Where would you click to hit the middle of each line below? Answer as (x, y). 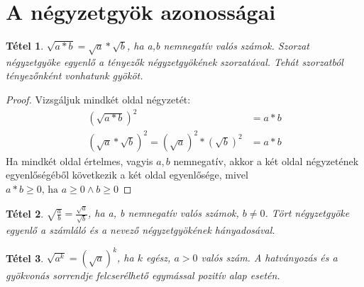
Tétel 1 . (25, 46)
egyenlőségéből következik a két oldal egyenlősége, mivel (127, 175)
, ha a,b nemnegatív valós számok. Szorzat (218, 46)
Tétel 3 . (25, 258)
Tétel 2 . (25, 213)
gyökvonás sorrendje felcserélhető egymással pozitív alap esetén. (143, 275)
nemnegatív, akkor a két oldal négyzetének (266, 161)
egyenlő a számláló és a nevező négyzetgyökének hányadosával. (140, 229)
